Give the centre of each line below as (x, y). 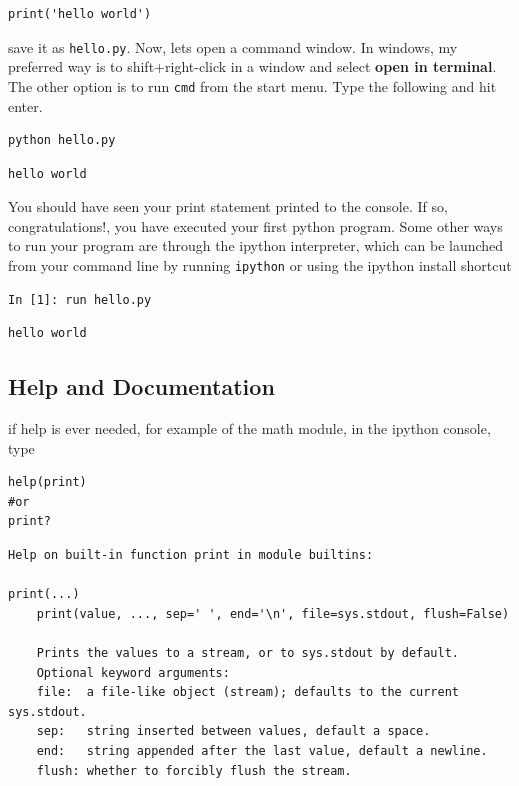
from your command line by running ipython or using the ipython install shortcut (260, 265)
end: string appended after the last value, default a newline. (262, 751)
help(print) (47, 482)
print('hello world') (80, 14)
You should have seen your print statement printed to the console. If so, (228, 206)
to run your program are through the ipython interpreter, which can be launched (256, 245)
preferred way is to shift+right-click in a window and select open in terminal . (252, 66)
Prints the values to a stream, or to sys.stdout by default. (248, 653)
